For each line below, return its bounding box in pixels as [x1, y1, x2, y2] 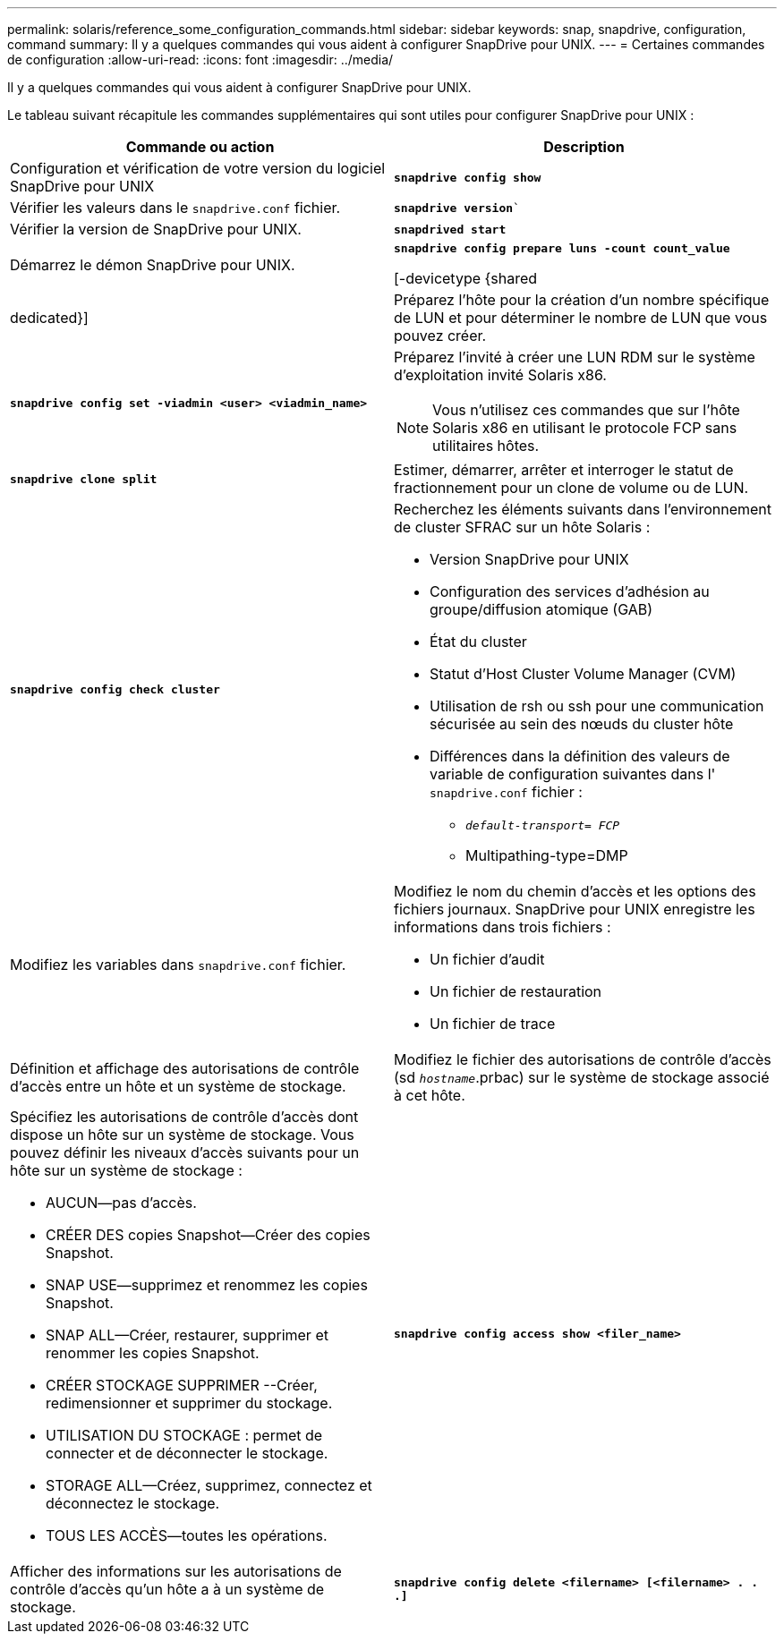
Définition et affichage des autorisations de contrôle [10, 1059, 360, 1077]
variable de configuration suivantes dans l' [430, 765, 716, 783]
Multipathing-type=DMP [465, 846, 628, 864]
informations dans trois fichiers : [394, 918, 611, 936]
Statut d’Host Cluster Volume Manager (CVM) [430, 665, 737, 683]
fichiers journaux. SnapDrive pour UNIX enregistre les [394, 900, 755, 918]
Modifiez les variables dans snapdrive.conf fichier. [10, 956, 346, 974]
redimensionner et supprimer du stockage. [46, 1394, 333, 1412]
